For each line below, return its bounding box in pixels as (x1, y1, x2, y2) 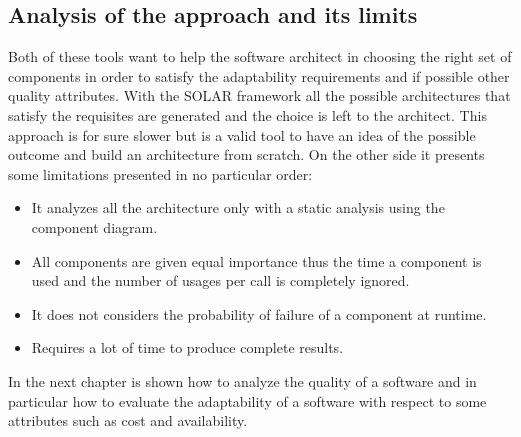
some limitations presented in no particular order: (8, 163, 313, 184)
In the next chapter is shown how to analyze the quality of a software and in (8, 370, 477, 391)
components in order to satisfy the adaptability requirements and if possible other (8, 65, 510, 86)
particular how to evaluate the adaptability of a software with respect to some (8, 390, 487, 411)
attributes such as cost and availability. (8, 410, 248, 431)
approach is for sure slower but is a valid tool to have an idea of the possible (8, 124, 476, 145)
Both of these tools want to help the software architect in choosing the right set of (8, 46, 512, 67)
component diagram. (31, 216, 158, 237)
